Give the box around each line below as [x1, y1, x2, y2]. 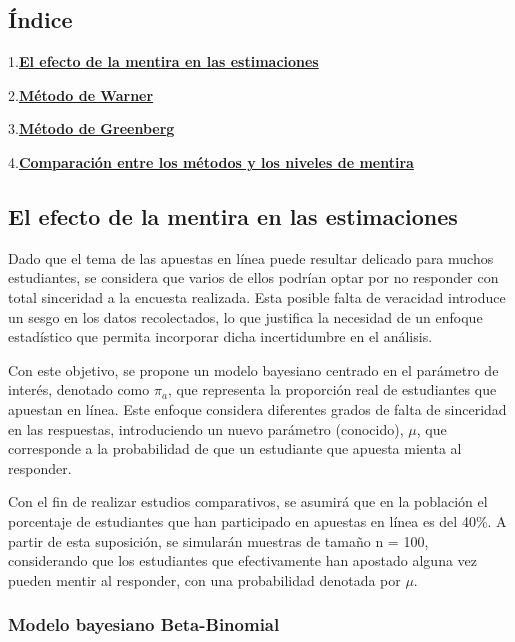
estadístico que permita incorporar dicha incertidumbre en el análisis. [8, 326, 433, 347]
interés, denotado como [8, 379, 150, 400]
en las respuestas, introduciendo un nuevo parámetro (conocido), [8, 418, 404, 439]
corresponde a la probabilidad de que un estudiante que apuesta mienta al [8, 438, 462, 459]
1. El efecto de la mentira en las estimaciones [8, 51, 319, 72]
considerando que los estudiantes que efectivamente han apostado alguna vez [8, 550, 478, 571]
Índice [8, 4, 73, 35]
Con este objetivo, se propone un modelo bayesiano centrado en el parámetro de [8, 359, 499, 380]
